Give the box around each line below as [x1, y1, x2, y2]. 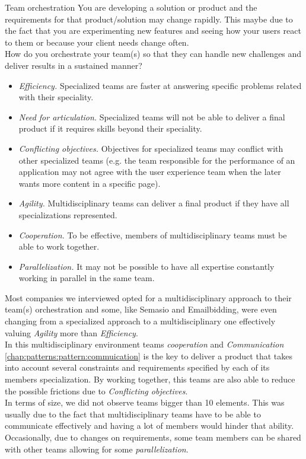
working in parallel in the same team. [18, 272, 155, 284]
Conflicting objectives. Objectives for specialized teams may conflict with [18, 142, 283, 154]
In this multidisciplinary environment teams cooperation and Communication [5, 338, 284, 350]
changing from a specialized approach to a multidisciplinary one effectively [5, 315, 276, 327]
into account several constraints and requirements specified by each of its [5, 361, 270, 374]
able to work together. [18, 240, 100, 253]
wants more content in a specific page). [18, 177, 161, 189]
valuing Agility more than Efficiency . [5, 326, 138, 339]
